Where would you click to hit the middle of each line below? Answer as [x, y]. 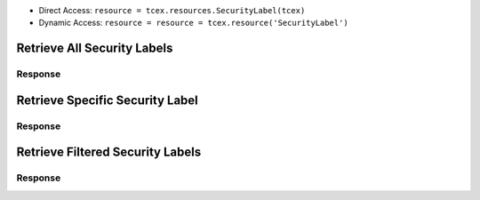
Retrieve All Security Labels [95, 48]
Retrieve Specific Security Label [108, 100]
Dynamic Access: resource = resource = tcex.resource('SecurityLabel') [193, 23]
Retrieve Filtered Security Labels [109, 152]
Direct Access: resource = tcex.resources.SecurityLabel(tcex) [172, 10]
